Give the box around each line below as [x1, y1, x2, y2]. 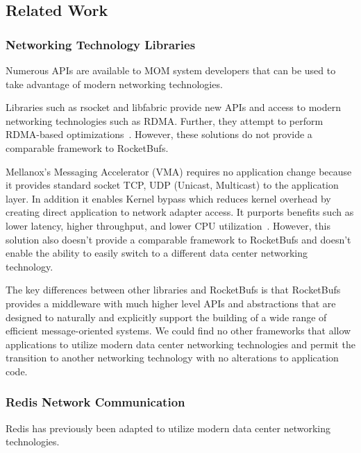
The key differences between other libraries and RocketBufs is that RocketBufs [6, 282, 341, 297]
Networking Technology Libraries [6, 35, 196, 53]
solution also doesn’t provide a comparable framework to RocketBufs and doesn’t [6, 232, 351, 246]
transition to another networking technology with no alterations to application [6, 350, 339, 365]
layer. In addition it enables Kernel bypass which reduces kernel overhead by [6, 191, 331, 205]
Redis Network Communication [6, 393, 185, 411]
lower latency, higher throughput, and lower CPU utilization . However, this [6, 218, 330, 232]
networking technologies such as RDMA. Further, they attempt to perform [6, 113, 324, 128]
